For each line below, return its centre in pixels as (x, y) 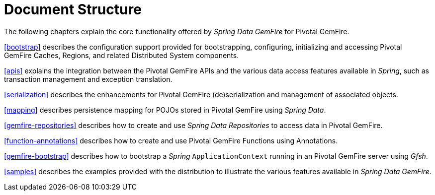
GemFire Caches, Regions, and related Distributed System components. (122, 55)
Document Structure (73, 9)
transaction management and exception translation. (88, 79)
